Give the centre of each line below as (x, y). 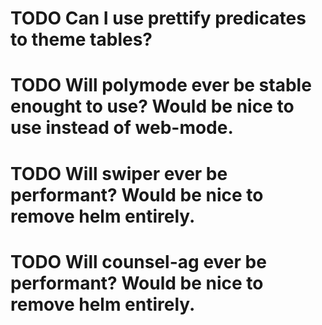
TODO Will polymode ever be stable (161, 85)
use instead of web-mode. (122, 128)
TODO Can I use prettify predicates (158, 18)
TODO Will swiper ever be (119, 173)
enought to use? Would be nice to (152, 106)
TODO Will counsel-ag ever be (138, 261)
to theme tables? (81, 39)
